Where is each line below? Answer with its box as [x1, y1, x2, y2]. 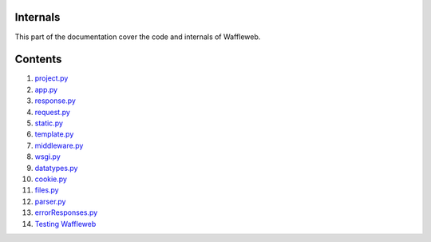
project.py [34, 73, 69, 83]
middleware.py [34, 141, 84, 150]
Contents [14, 53, 62, 66]
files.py [34, 185, 59, 195]
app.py [34, 85, 58, 94]
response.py [34, 96, 76, 105]
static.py [34, 118, 64, 128]
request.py [34, 107, 71, 117]
